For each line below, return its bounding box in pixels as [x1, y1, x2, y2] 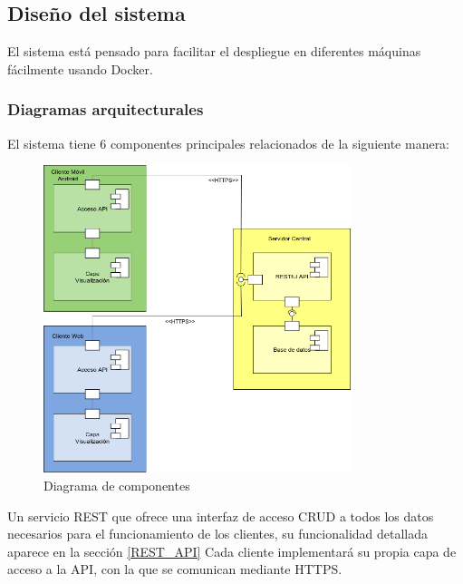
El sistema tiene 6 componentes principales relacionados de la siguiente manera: [7, 133, 450, 152]
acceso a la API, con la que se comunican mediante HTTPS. [7, 560, 342, 579]
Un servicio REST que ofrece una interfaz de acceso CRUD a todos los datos [7, 506, 434, 525]
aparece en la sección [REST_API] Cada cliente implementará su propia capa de [7, 541, 457, 560]
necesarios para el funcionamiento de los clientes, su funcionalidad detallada [7, 524, 429, 543]
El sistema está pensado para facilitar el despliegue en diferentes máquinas [7, 42, 421, 61]
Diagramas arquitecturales [7, 98, 204, 121]
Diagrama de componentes [43, 475, 190, 494]
